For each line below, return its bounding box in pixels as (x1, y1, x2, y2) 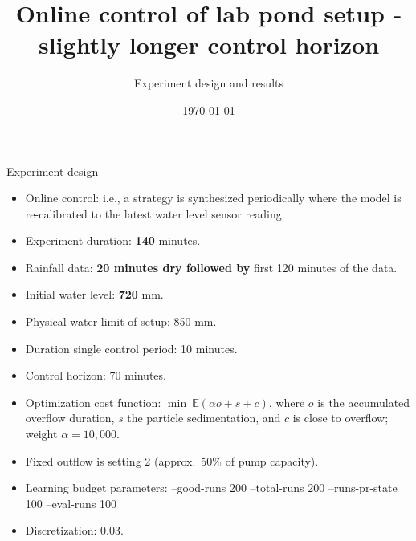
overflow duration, (25, 409, 115, 426)
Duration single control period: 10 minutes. (25, 340, 238, 356)
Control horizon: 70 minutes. (25, 367, 166, 384)
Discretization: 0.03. (25, 522, 124, 539)
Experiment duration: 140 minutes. (25, 232, 201, 249)
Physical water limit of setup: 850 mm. (25, 313, 217, 330)
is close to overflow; (292, 409, 389, 426)
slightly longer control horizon (38, 28, 380, 61)
